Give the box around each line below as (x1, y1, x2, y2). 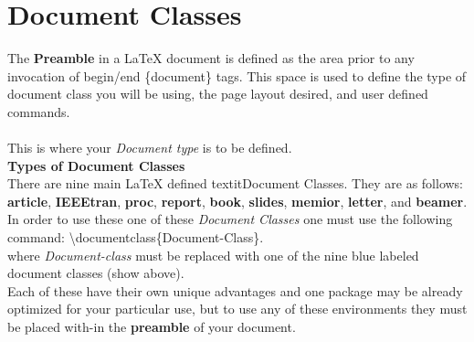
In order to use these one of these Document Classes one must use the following (7, 209, 453, 229)
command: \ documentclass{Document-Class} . (7, 228, 264, 247)
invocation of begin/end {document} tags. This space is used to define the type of (7, 66, 467, 85)
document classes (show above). (7, 263, 184, 283)
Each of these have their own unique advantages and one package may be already (7, 281, 463, 300)
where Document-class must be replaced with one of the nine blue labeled (7, 245, 419, 264)
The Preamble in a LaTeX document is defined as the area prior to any (7, 48, 415, 68)
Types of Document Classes (7, 155, 185, 175)
